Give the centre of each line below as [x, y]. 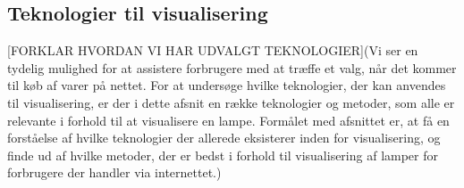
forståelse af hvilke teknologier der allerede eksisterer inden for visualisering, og [224, 138]
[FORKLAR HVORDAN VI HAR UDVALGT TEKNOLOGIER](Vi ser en [213, 50]
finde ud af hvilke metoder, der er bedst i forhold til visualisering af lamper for [223, 155]
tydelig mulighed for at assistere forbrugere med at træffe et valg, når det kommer [232, 67]
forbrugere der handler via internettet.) [114, 172]
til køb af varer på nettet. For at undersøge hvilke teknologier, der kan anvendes [227, 85]
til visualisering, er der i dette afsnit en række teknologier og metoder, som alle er [231, 102]
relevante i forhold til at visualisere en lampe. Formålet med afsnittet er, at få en [228, 120]
